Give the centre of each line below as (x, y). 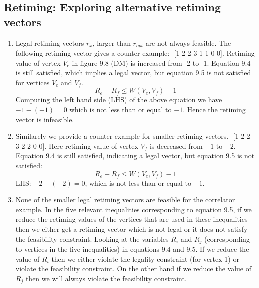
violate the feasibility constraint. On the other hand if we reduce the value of (134, 269)
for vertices (33, 82)
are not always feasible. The (188, 43)
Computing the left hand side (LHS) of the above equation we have (119, 100)
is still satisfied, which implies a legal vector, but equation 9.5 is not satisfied (133, 73)
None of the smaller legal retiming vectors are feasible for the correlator (125, 200)
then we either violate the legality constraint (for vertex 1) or (145, 259)
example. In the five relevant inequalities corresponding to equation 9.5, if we (134, 209)
